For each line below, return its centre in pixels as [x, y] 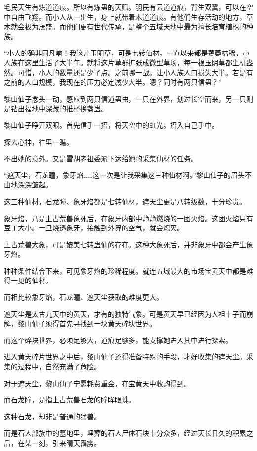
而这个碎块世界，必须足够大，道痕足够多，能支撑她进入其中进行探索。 [118, 340]
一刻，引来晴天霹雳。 [66, 443]
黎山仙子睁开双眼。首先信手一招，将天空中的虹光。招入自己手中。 [111, 125]
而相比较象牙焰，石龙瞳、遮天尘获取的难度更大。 [84, 297]
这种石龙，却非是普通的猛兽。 [52, 416]
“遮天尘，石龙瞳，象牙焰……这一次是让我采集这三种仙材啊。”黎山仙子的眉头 [124, 175]
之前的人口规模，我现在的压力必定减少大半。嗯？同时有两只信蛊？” [113, 82]
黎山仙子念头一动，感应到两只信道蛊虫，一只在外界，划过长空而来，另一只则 [128, 98]
